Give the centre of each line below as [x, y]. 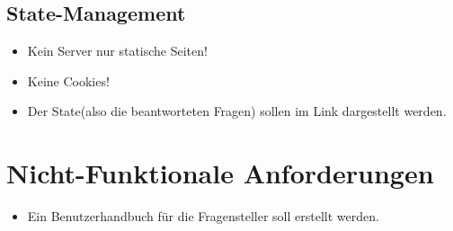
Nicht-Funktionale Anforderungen [220, 173]
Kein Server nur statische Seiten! [117, 51]
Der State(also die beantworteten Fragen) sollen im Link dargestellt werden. [237, 111]
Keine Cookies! [68, 80]
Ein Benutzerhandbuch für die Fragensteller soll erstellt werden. [203, 216]
